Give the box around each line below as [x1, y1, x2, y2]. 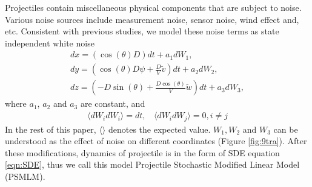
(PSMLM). [5, 170, 45, 182]
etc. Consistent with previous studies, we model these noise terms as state [5, 25, 279, 37]
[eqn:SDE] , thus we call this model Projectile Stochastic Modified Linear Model [5, 158, 300, 171]
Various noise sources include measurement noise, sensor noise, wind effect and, [5, 13, 299, 25]
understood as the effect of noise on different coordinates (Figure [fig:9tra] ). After [5, 135, 307, 147]
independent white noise [5, 36, 95, 49]
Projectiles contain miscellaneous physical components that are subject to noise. [5, 1, 302, 13]
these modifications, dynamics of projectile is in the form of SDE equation [5, 146, 280, 159]
